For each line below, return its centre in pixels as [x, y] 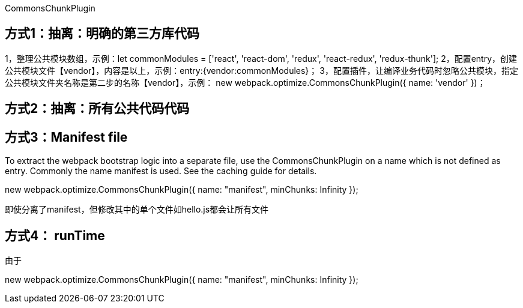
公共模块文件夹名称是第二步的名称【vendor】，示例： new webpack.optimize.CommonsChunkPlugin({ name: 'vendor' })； [245, 82]
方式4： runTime [55, 235]
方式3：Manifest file [66, 137]
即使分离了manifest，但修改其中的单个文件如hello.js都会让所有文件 [137, 210]
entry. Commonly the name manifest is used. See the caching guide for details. [161, 171]
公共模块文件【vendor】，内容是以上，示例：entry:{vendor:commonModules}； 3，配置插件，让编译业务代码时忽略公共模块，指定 [261, 70]
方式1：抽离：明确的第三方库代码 [102, 34]
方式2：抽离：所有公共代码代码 [97, 109]
